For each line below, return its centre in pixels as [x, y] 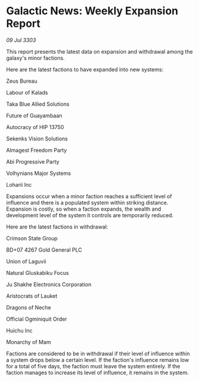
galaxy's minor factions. [36, 58]
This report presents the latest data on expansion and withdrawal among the [99, 51]
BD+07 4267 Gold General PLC [44, 250]
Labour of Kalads [27, 92]
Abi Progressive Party [33, 161]
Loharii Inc [19, 184]
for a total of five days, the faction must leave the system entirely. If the [93, 366]
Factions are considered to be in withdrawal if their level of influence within [98, 353]
